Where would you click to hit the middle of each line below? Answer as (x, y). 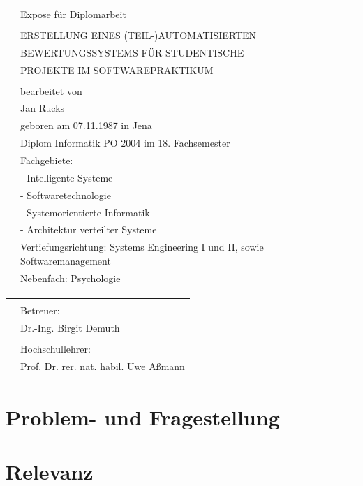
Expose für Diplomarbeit (73, 14)
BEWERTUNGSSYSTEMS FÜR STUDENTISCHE (132, 52)
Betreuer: (40, 310)
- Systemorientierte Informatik (85, 212)
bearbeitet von (51, 90)
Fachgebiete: (47, 160)
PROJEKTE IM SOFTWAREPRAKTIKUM (117, 69)
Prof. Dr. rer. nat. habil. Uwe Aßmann (103, 366)
